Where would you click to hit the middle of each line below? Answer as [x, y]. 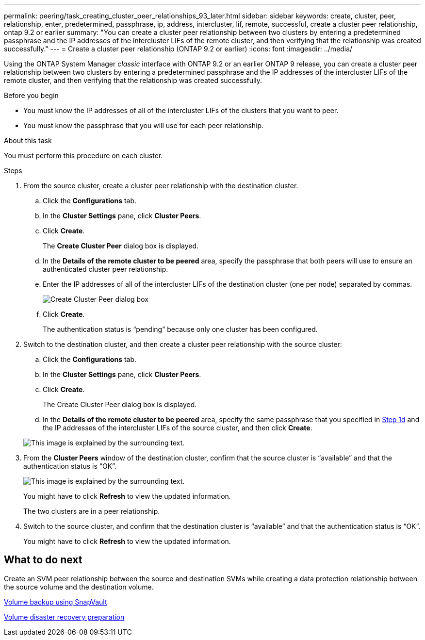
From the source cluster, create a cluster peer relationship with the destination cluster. [161, 186]
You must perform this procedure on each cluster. [83, 156]
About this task [28, 140]
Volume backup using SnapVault [56, 602]
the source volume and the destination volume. [79, 587]
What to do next [43, 560]
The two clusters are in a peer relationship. [92, 511]
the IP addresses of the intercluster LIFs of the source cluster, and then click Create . [178, 428]
